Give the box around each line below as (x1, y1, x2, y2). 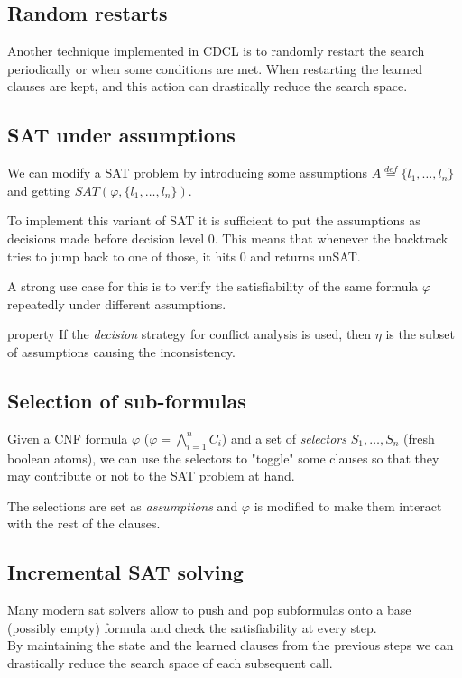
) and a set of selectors (221, 428, 346, 447)
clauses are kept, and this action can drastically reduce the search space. (7, 77, 408, 96)
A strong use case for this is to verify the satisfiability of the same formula (7, 277, 419, 296)
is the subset (385, 325, 455, 344)
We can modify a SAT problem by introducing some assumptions (7, 163, 368, 182)
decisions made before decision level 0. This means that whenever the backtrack (7, 228, 448, 247)
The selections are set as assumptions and (7, 496, 238, 515)
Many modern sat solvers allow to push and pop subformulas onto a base (7, 600, 411, 619)
